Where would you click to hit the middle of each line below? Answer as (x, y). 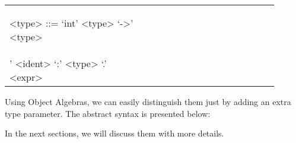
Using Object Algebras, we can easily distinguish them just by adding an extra (148, 101)
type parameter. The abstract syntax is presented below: (108, 113)
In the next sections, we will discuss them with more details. (114, 133)
